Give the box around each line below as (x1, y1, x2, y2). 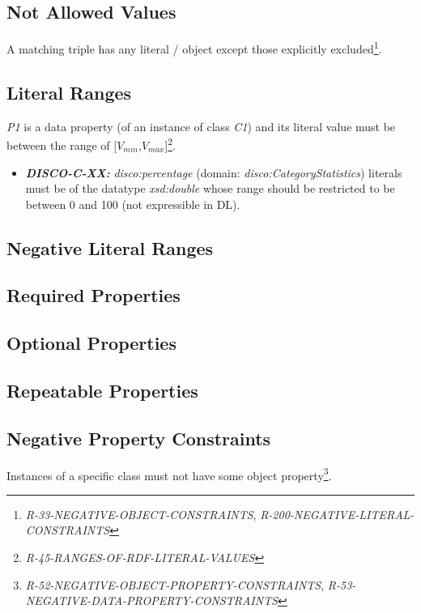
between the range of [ (6, 136, 117, 153)
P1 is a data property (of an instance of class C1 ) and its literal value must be (6, 117, 396, 134)
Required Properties (6, 283, 181, 308)
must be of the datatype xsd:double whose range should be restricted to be (25, 180, 395, 197)
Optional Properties (6, 330, 176, 355)
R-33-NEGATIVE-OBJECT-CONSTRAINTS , (25, 505, 257, 522)
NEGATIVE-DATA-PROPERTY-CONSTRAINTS (25, 592, 279, 609)
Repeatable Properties (6, 378, 198, 403)
